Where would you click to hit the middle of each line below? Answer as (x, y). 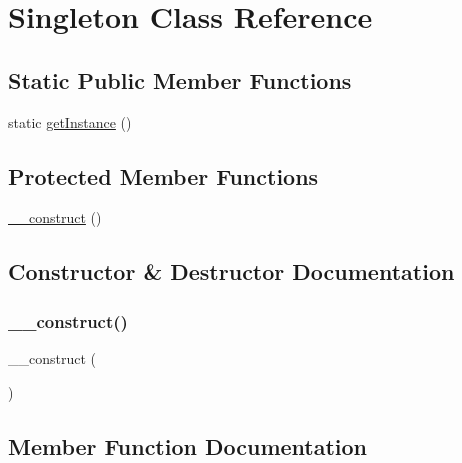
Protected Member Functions (163, 175)
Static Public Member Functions (180, 79)
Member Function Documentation (188, 445)
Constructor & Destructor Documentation (231, 271)
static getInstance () (70, 121)
